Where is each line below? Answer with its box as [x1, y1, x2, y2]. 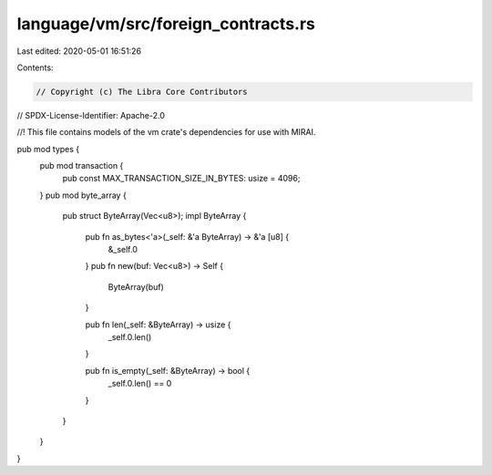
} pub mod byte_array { [39, 190, 127, 201]
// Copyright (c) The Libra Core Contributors [36, 87, 248, 97]
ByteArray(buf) [108, 281, 164, 292]
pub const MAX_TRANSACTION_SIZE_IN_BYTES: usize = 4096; [62, 173, 301, 184]
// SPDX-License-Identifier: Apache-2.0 [16, 109, 166, 120]
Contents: [16, 62, 54, 73]
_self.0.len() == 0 [108, 378, 172, 389]
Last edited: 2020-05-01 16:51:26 [16, 46, 141, 57]
